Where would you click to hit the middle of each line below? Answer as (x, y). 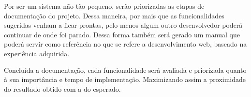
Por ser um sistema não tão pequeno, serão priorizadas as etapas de (104, 6)
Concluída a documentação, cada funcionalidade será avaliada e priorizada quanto (125, 70)
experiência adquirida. (37, 53)
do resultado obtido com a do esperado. (62, 89)
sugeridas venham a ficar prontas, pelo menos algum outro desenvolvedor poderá (123, 25)
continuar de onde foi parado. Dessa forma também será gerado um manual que (122, 34)
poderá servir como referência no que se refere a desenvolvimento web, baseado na (125, 44)
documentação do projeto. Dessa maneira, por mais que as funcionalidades (114, 15)
